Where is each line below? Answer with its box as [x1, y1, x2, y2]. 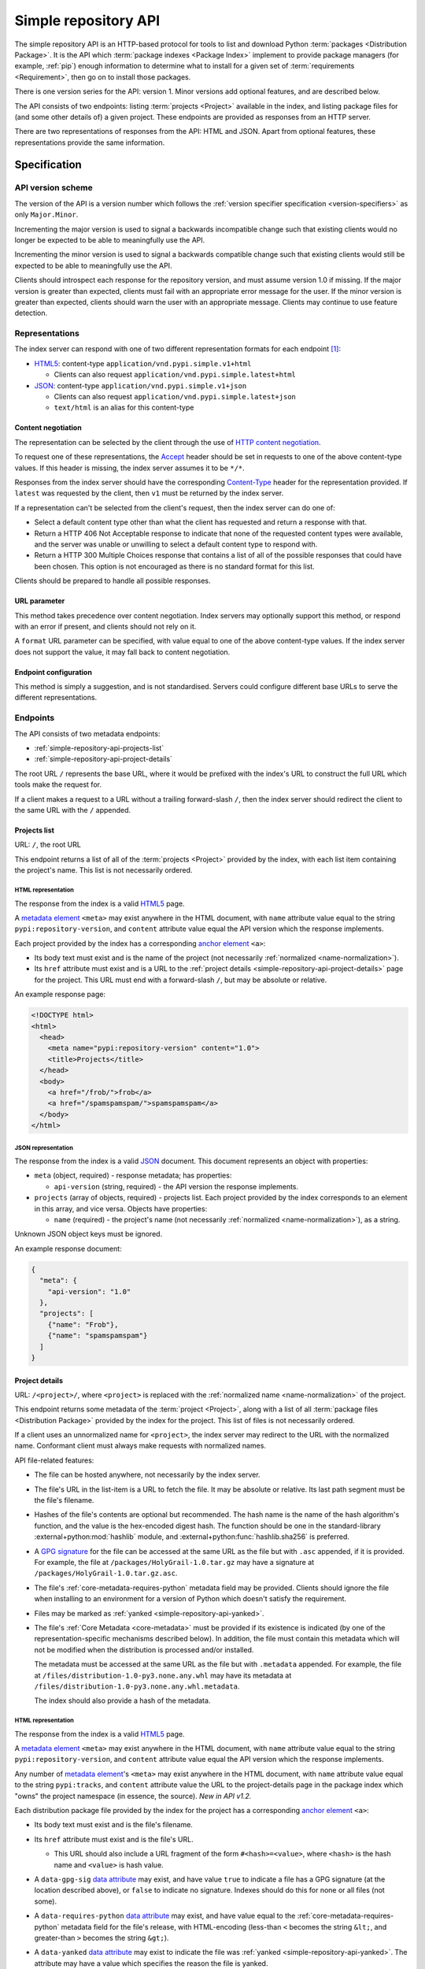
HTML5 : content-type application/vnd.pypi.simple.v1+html [34, 358, 252, 368]
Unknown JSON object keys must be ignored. [14, 1229, 163, 1239]
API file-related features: [14, 1455, 94, 1465]
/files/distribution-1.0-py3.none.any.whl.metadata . [34, 1682, 240, 1691]
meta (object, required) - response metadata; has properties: [34, 1170, 232, 1181]
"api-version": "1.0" [47, 1287, 131, 1296]
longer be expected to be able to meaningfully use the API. [14, 235, 205, 244]
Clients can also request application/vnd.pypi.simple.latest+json [54, 392, 297, 402]
